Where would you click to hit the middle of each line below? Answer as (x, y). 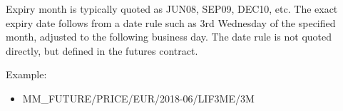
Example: (26, 74)
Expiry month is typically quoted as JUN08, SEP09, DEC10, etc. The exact (172, 9)
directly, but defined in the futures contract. (102, 50)
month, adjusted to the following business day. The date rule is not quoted (169, 37)
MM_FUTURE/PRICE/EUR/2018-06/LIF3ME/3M (138, 98)
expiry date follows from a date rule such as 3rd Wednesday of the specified (171, 22)
